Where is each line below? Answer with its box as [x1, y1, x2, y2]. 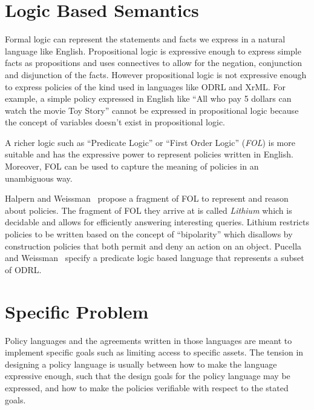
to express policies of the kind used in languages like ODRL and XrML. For [5, 80, 286, 93]
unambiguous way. [5, 171, 73, 184]
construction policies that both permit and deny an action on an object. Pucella [5, 239, 302, 252]
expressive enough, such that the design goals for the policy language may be [5, 369, 290, 382]
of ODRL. [5, 263, 42, 276]
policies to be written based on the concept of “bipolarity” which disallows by [5, 228, 293, 240]
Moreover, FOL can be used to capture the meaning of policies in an [5, 160, 259, 173]
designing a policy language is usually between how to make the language [5, 357, 277, 370]
